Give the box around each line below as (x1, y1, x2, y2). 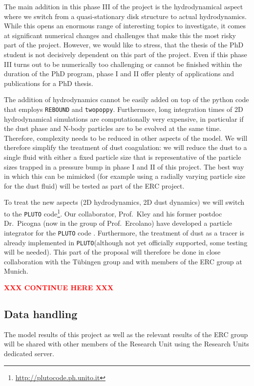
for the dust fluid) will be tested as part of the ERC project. (4, 180, 185, 191)
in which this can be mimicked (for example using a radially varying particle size (4, 171, 246, 181)
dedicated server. (4, 348, 54, 358)
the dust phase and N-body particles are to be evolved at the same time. (4, 123, 221, 133)
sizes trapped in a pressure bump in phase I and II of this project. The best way (4, 161, 244, 172)
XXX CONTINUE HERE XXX (4, 282, 114, 292)
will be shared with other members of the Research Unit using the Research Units (4, 339, 249, 349)
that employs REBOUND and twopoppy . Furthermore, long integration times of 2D (4, 104, 243, 114)
